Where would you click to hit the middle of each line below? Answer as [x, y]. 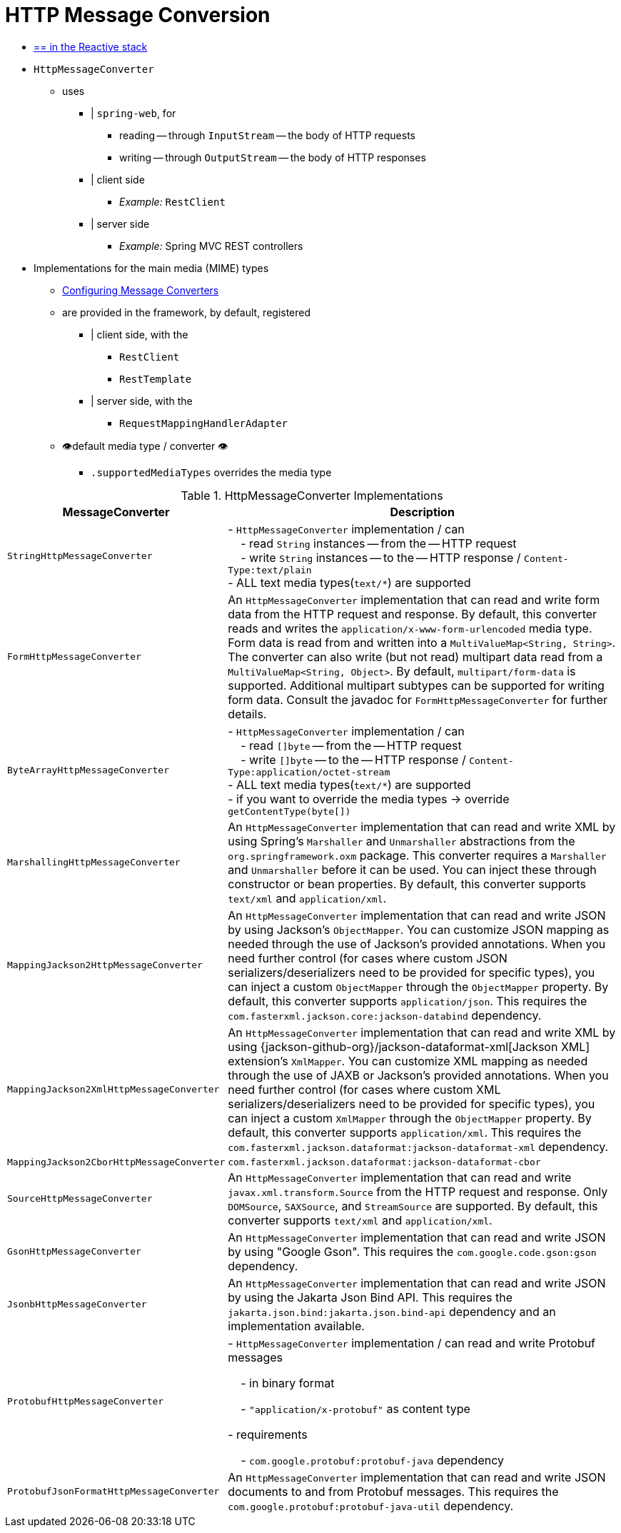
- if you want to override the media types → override [369, 799]
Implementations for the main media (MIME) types [151, 268]
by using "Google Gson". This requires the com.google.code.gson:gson [412, 1251]
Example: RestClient [172, 201]
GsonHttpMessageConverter [74, 1252]
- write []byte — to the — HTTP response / [353, 759]
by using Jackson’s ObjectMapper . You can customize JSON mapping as [419, 929]
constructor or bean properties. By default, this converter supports [407, 884]
